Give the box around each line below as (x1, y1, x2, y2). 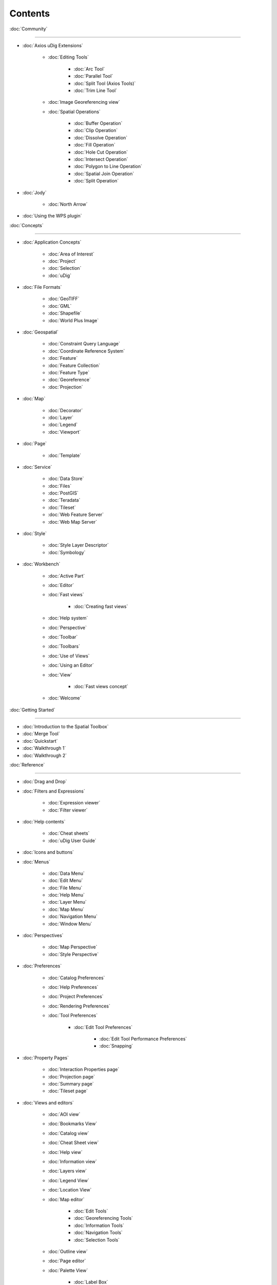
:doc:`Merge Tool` (22, 730, 60, 737)
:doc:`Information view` (48, 1159, 97, 1165)
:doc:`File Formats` (22, 284, 62, 290)
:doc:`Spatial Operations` (48, 108, 101, 115)
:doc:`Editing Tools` (48, 54, 89, 60)
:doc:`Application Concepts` (22, 239, 82, 245)
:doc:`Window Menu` (48, 921, 92, 927)
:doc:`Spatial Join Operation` (73, 170, 134, 177)
